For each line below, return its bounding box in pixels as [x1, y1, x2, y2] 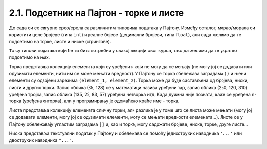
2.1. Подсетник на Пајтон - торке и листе [9, 7, 184, 18]
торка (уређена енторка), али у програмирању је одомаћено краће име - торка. [9, 98, 179, 104]
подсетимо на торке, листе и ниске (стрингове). [9, 39, 111, 45]
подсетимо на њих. [9, 54, 50, 60]
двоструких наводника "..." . [9, 137, 74, 143]
